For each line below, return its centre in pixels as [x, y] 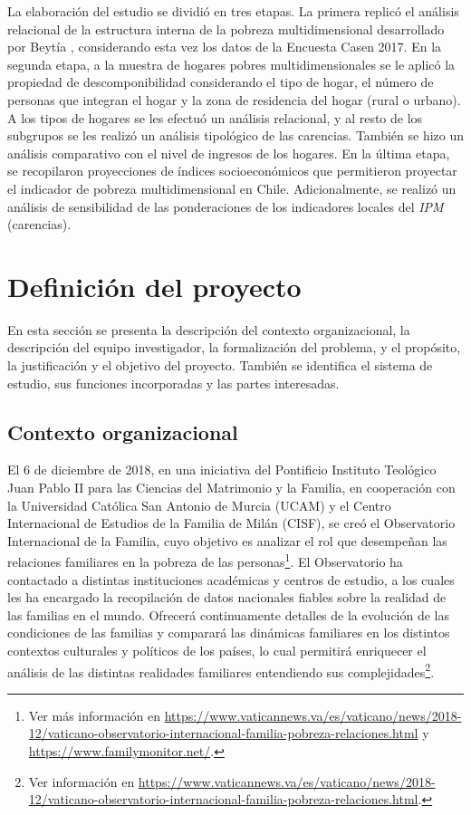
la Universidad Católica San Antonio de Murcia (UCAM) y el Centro [199, 505]
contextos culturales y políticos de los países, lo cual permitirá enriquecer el [217, 651]
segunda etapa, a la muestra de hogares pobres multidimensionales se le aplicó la [231, 64]
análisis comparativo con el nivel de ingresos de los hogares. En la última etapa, [229, 153]
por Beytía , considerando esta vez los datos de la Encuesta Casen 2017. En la [225, 47]
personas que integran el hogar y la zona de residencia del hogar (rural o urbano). [234, 99]
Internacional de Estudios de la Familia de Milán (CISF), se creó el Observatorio [231, 523]
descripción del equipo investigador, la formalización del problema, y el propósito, [234, 347]
